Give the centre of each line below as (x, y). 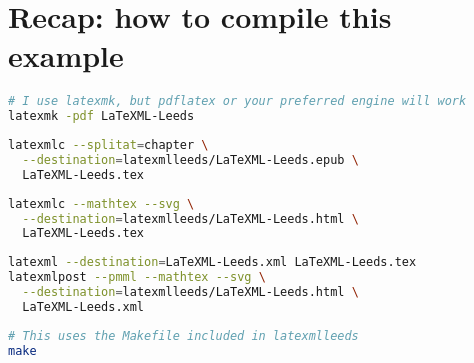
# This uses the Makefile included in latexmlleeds (183, 335)
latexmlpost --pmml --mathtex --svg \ (137, 277)
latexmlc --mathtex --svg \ (101, 203)
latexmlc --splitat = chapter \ (108, 145)
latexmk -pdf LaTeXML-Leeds (101, 116)
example (66, 55)
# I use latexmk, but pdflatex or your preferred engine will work (237, 101)
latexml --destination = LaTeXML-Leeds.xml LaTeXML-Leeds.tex (212, 262)
